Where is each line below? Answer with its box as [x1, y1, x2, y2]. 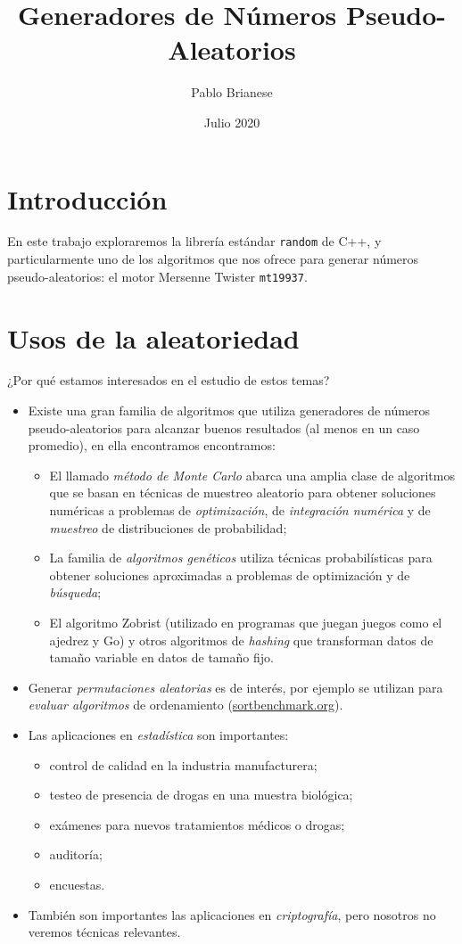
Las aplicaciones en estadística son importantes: [28, 725, 289, 743]
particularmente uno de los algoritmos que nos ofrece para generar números [7, 250, 419, 268]
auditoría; [49, 845, 103, 864]
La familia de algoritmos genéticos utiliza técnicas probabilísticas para [49, 548, 433, 567]
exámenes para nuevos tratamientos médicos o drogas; [49, 815, 345, 833]
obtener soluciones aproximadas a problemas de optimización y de [49, 565, 410, 584]
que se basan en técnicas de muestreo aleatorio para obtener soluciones [49, 483, 436, 502]
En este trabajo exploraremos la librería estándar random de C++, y [7, 232, 382, 250]
